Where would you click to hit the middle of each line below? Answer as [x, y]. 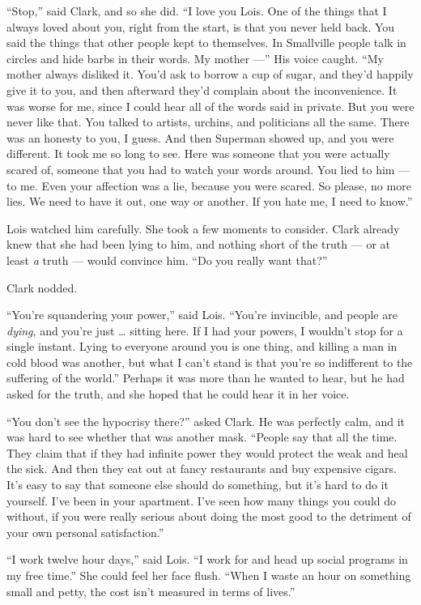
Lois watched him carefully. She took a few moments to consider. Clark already [203, 228]
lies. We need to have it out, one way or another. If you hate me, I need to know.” [210, 201]
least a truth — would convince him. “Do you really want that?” [167, 260]
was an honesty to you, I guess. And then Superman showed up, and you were [200, 137]
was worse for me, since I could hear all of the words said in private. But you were [210, 106]
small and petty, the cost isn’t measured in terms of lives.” [151, 591]
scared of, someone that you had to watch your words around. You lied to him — [208, 169]
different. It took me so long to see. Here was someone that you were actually [198, 153]
